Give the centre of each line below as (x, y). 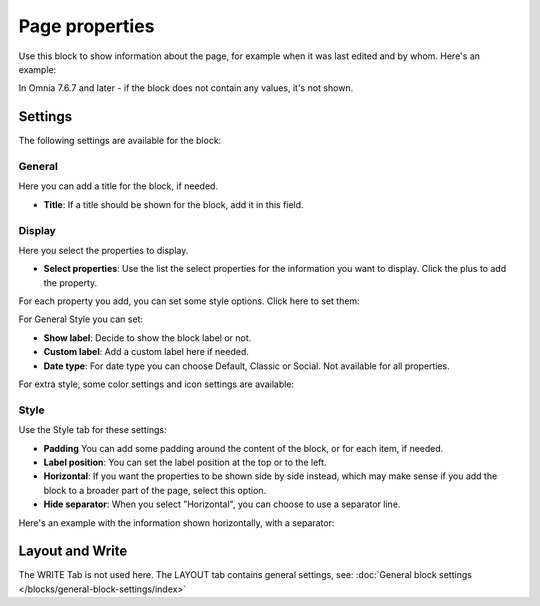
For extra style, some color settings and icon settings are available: (156, 384)
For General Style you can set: (81, 319)
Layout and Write (73, 551)
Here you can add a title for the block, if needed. (118, 186)
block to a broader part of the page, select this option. (155, 490)
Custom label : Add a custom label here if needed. (146, 352)
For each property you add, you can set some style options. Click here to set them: (189, 301)
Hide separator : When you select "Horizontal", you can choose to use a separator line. (222, 504)
